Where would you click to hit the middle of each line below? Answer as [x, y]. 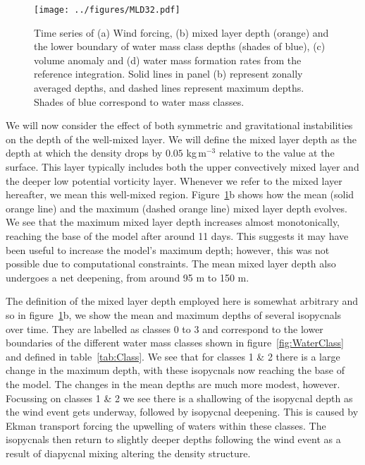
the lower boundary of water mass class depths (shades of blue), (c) [180, 46]
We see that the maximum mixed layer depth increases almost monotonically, [173, 222]
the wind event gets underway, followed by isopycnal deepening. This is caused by [182, 412]
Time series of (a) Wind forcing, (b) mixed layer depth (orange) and [181, 32]
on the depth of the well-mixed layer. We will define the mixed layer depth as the [181, 139]
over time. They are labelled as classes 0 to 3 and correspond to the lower [165, 328]
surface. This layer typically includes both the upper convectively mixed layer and [182, 167]
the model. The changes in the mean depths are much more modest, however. [173, 384]
